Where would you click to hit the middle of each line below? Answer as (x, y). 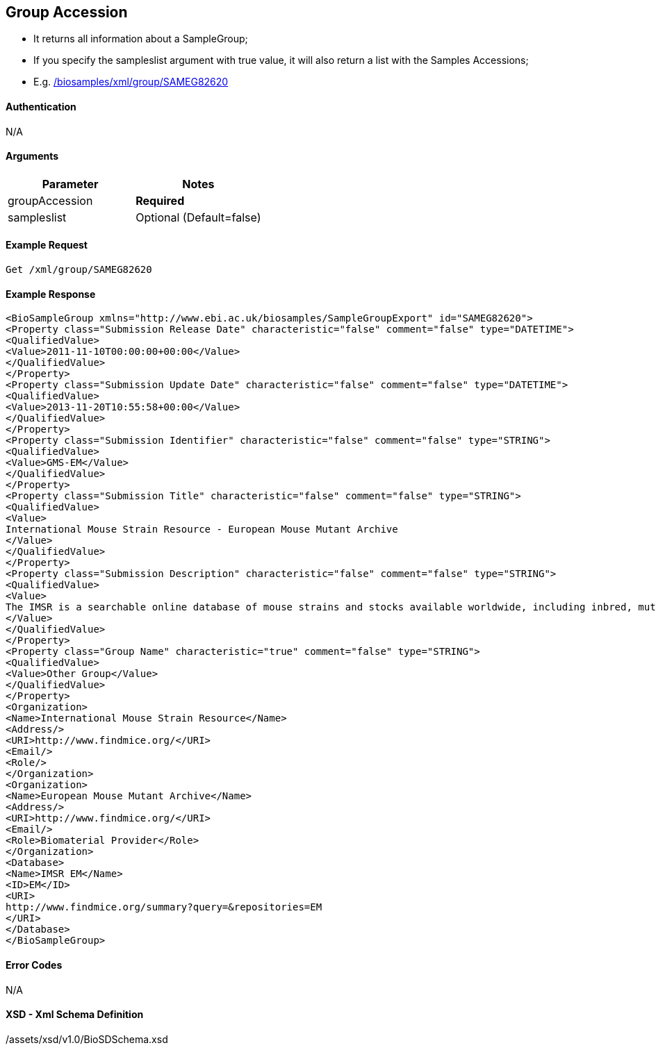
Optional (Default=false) (198, 217)
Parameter (70, 184)
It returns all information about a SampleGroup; (141, 39)
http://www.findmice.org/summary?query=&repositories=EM (164, 907)
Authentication (41, 107)
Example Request (47, 245)
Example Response (51, 294)
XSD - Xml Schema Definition (75, 1015)
